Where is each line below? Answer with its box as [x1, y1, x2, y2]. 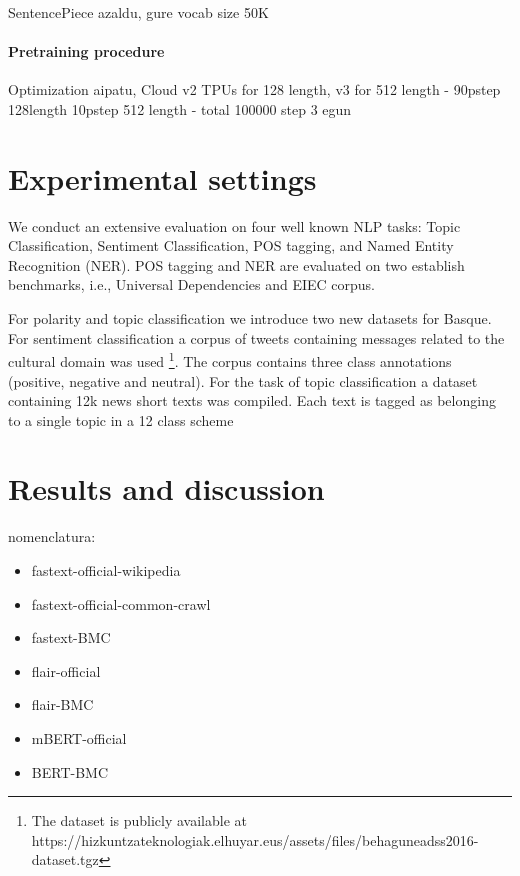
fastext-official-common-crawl [31, 593, 211, 614]
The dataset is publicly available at [31, 810, 248, 831]
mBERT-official [31, 727, 127, 748]
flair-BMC [31, 694, 94, 715]
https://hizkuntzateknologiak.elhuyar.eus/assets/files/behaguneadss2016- [31, 829, 479, 850]
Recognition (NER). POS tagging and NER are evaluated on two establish [8, 254, 465, 275]
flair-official [31, 660, 101, 681]
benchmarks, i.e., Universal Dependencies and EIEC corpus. [8, 274, 375, 295]
